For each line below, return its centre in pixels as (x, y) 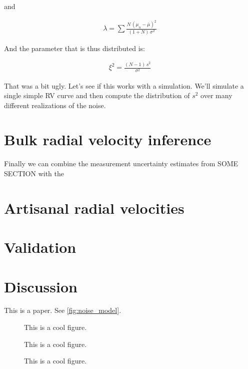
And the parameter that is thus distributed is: (75, 48)
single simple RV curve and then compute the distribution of (97, 95)
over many (216, 95)
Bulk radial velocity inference (108, 139)
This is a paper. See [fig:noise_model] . (63, 310)
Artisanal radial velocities (94, 208)
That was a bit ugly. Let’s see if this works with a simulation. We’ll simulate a (124, 85)
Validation (40, 247)
